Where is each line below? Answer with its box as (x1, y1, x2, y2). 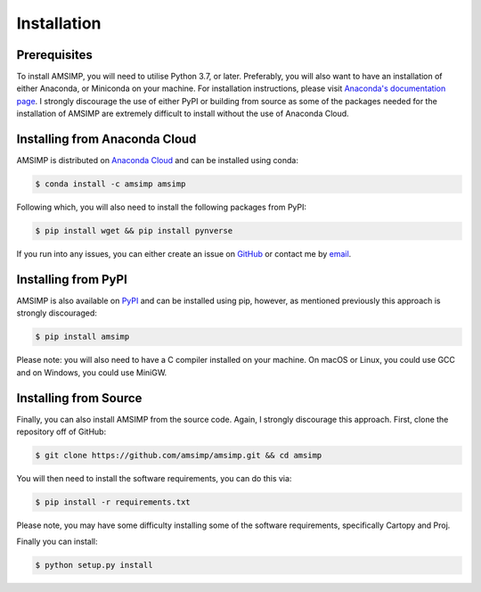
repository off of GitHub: (16, 426, 107, 437)
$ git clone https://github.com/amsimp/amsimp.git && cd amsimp (35, 450, 322, 461)
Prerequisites (16, 47, 93, 62)
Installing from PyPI (16, 272, 128, 287)
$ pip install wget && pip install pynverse (35, 226, 233, 236)
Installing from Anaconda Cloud (16, 132, 197, 147)
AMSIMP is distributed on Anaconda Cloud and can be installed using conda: (16, 155, 298, 166)
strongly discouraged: (16, 308, 98, 318)
